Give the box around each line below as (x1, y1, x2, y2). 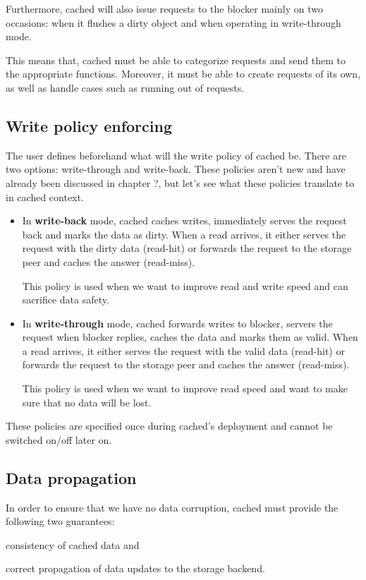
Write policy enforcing (6, 114, 172, 136)
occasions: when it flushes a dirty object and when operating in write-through (6, 15, 341, 30)
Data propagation (6, 466, 137, 488)
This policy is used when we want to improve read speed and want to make (22, 381, 348, 396)
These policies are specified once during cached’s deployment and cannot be (6, 418, 333, 433)
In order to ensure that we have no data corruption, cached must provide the (6, 500, 338, 514)
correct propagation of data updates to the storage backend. (6, 561, 265, 576)
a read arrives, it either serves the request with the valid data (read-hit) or (22, 343, 345, 358)
